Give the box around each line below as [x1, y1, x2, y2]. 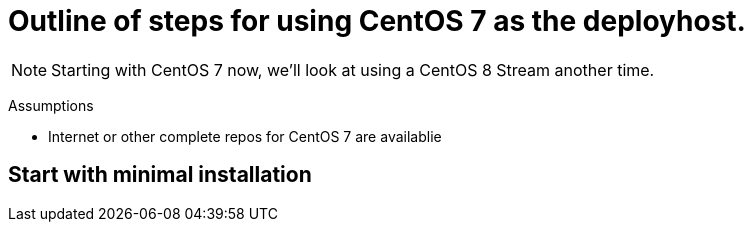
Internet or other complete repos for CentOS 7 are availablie [48, 127, 442, 145]
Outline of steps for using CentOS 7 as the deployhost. [8, 4, 746, 38]
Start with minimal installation [8, 162, 312, 188]
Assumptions [8, 96, 94, 114]
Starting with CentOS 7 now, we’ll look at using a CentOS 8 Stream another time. [51, 59, 655, 80]
